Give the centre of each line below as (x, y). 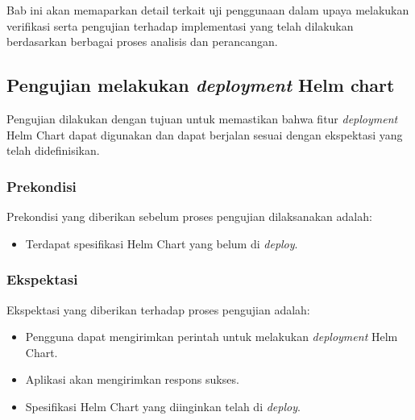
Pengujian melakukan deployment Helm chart (201, 85)
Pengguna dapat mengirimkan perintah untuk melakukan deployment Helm (212, 337)
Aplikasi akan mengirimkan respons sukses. (132, 379)
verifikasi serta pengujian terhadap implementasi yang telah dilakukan (180, 25)
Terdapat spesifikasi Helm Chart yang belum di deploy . (162, 243)
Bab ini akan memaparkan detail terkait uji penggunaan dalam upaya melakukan (208, 10)
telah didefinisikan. (53, 150)
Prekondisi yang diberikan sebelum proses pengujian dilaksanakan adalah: (189, 216)
